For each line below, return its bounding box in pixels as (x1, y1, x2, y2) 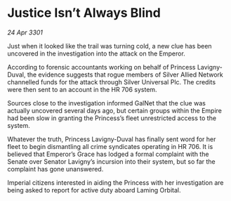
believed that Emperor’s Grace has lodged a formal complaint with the (7, 150, 209, 158)
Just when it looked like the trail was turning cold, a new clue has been (7, 41, 212, 50)
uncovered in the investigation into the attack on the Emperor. (7, 49, 186, 58)
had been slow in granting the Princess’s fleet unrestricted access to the (7, 114, 216, 122)
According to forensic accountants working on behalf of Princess (7, 63, 196, 71)
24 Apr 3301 (7, 28, 44, 37)
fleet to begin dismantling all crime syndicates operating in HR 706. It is (7, 142, 213, 150)
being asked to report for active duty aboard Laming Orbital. (7, 186, 181, 194)
